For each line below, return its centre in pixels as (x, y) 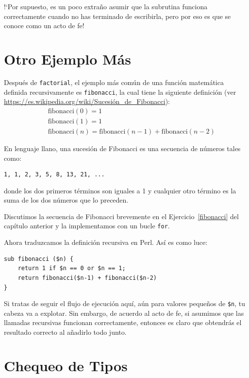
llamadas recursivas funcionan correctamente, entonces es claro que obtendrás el (123, 322)
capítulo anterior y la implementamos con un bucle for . (87, 226)
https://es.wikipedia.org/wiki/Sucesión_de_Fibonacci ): (87, 101)
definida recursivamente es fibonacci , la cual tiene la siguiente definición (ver (120, 92)
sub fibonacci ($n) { (39, 259)
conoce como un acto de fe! (44, 26)
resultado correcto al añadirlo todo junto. (65, 332)
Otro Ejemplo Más (67, 59)
